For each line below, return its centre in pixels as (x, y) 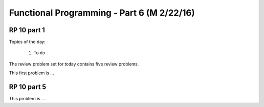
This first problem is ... (32, 73)
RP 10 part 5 (28, 87)
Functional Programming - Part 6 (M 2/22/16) (102, 13)
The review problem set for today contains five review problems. (74, 64)
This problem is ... (27, 99)
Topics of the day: (27, 42)
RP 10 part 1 (27, 30)
